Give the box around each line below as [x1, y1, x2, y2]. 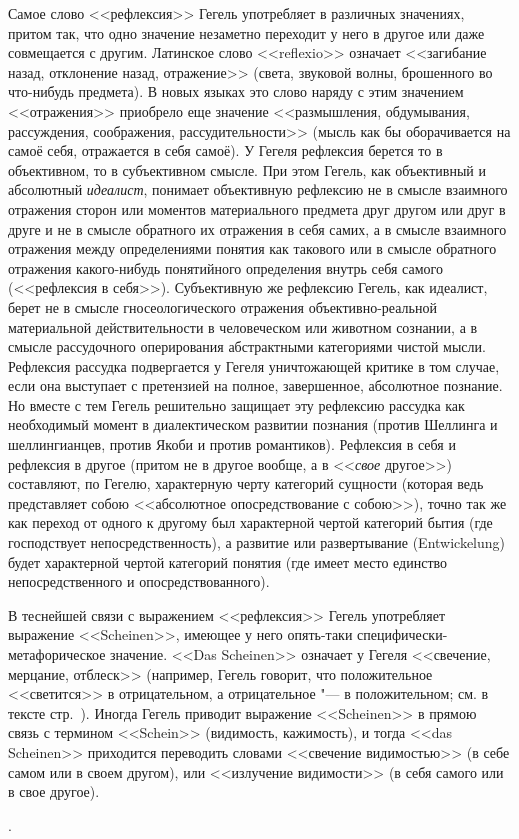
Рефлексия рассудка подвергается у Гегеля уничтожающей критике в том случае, [8, 355, 500, 376]
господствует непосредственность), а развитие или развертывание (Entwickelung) [8, 532, 506, 553]
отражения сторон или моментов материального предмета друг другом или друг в [8, 198, 506, 219]
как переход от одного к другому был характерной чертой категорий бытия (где [8, 512, 493, 533]
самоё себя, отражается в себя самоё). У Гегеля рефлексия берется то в [8, 140, 443, 161]
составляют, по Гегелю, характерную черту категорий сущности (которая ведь [8, 473, 484, 494]
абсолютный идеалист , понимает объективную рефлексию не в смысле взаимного [8, 179, 508, 200]
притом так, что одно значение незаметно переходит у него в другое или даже [8, 22, 485, 43]
